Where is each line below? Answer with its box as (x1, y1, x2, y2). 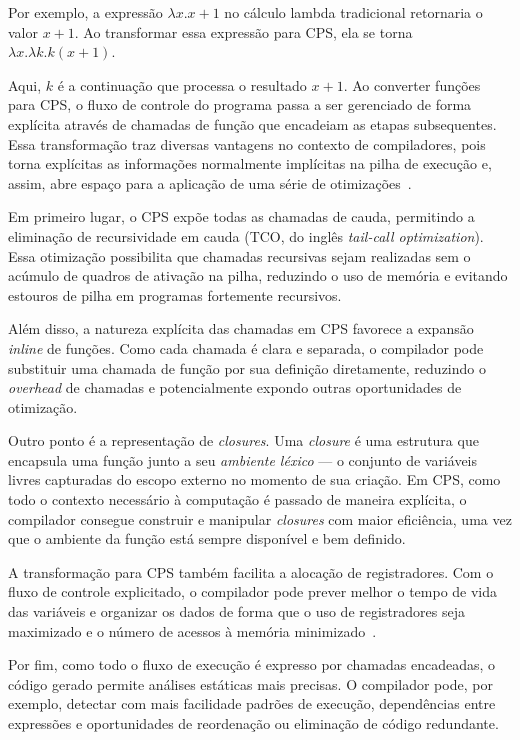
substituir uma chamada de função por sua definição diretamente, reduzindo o (8, 357, 486, 378)
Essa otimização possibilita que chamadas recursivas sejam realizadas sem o (8, 245, 471, 266)
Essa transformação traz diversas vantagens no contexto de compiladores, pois (8, 133, 486, 154)
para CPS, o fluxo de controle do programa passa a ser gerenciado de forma (8, 94, 472, 115)
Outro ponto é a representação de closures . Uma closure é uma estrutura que (8, 430, 479, 451)
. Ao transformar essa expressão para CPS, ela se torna (74, 21, 413, 42)
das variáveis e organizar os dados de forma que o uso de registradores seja (8, 601, 466, 622)
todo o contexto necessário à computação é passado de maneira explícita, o (8, 489, 467, 510)
